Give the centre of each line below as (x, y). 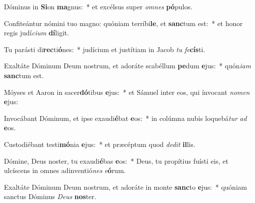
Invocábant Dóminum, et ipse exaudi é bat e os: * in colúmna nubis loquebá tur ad (126, 118)
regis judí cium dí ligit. (37, 33)
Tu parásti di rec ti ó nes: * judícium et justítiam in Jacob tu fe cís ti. (105, 49)
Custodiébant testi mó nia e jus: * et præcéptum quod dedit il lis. (100, 144)
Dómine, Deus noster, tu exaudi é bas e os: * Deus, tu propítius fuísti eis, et (116, 160)
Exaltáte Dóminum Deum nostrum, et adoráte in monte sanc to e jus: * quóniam (126, 187)
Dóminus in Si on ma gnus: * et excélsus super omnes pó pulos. (98, 6)
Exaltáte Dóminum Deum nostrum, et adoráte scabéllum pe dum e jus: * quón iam (127, 66)
